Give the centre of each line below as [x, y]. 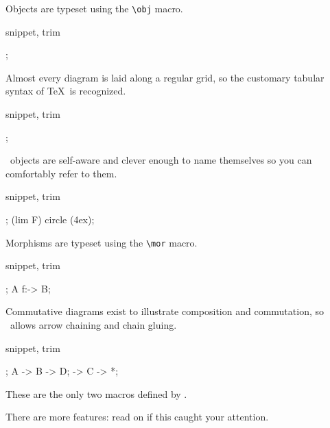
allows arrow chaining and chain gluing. [93, 325]
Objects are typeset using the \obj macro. [94, 8]
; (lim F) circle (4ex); [50, 219]
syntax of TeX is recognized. [66, 91]
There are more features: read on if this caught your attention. [137, 417]
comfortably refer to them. [61, 173]
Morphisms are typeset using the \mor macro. [102, 242]
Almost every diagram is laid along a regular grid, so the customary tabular [165, 77]
